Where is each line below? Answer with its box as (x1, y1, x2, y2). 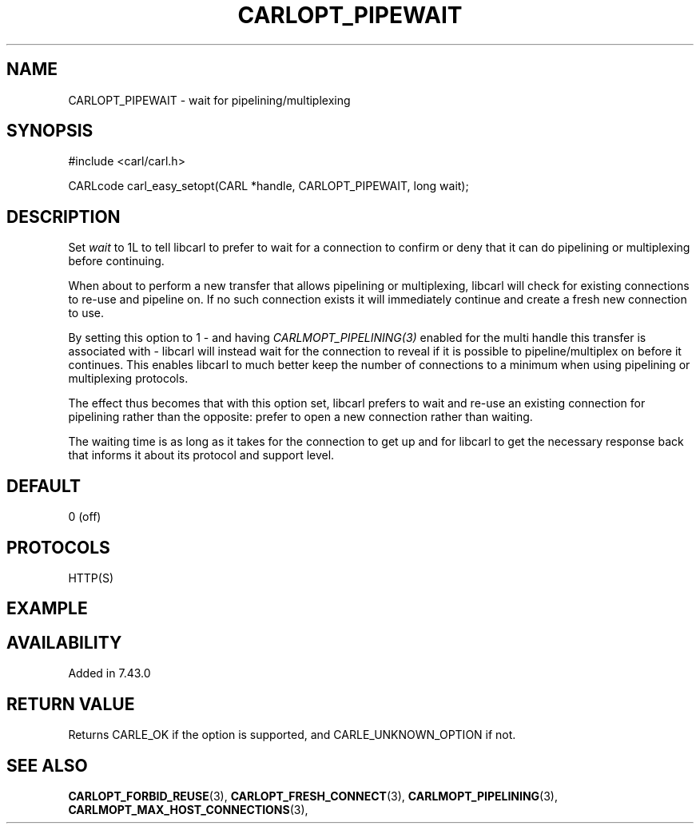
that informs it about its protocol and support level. (68, 448, 335, 463)
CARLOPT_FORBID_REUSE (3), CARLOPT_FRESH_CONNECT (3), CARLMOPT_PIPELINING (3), (68, 788, 559, 803)
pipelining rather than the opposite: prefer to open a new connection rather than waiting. (68, 410, 533, 424)
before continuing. (68, 254, 165, 268)
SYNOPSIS (6, 121, 93, 141)
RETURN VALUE (6, 693, 135, 714)
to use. (68, 306, 105, 320)
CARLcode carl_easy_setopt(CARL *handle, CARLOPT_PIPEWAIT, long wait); (68, 179, 469, 193)
